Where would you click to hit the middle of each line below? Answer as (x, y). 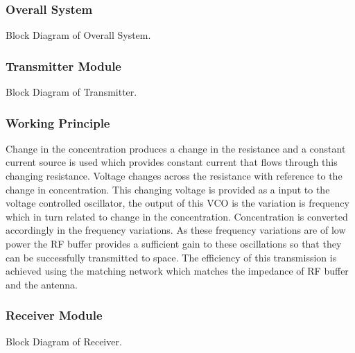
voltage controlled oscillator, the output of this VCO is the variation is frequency (177, 203)
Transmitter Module (63, 66)
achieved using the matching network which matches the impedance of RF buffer (177, 271)
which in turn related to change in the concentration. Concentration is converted (177, 216)
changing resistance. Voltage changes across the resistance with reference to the (174, 176)
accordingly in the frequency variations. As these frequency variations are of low (176, 230)
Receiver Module (54, 315)
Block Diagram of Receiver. (64, 341)
